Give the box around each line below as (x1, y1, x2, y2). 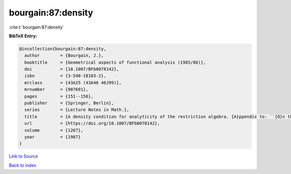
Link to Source (9, 153, 38, 159)
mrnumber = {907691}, (24, 87, 89, 92)
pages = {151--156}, (24, 94, 94, 99)
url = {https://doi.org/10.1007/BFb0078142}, (24, 121, 160, 126)
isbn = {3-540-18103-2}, (24, 73, 107, 79)
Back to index (9, 162, 36, 168)
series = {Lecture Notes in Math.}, (24, 107, 129, 112)
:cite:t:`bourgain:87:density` (9, 24, 64, 30)
